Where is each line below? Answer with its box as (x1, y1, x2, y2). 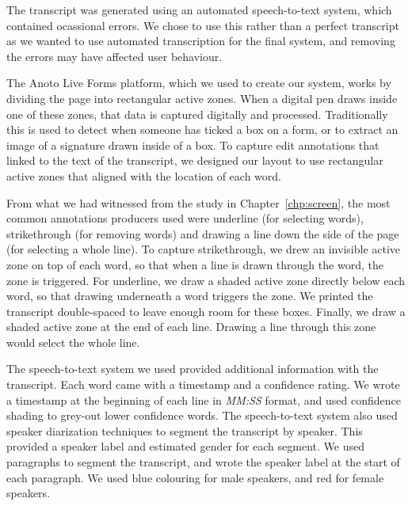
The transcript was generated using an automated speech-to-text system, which (6, 2, 392, 17)
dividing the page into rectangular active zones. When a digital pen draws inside (6, 89, 398, 106)
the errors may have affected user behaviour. (6, 48, 223, 64)
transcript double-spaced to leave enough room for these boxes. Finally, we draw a (6, 302, 406, 319)
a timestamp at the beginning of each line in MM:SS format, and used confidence (6, 391, 402, 408)
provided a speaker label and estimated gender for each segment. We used (6, 438, 364, 455)
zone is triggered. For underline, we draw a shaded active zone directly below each (6, 272, 405, 288)
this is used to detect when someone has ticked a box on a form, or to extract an (6, 121, 399, 138)
